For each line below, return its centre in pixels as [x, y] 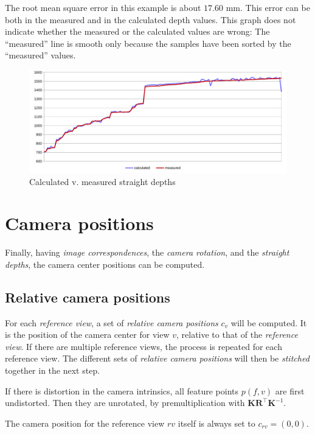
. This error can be [275, 7]
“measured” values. [40, 55]
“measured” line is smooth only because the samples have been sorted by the [148, 43]
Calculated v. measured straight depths [102, 181]
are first [290, 390]
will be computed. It [269, 322]
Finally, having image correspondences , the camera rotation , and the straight [147, 252]
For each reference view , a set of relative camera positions [112, 322]
